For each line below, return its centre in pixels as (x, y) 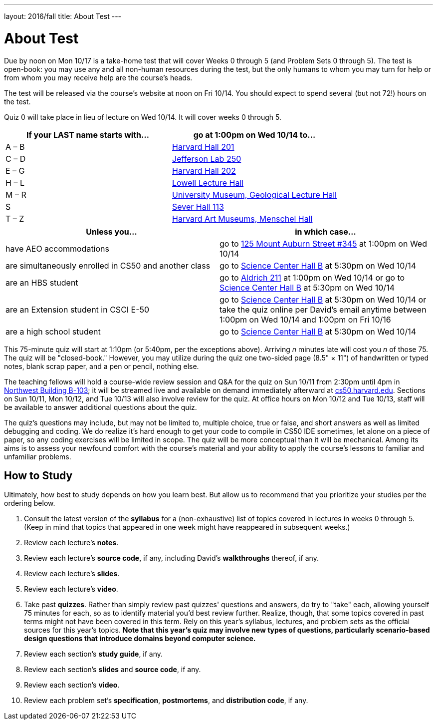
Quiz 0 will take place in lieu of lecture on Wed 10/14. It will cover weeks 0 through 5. (143, 117)
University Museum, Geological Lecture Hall (254, 194)
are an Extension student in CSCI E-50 (78, 309)
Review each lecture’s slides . (72, 574)
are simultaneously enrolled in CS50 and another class (108, 265)
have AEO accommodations (57, 248)
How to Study (38, 475)
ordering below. (30, 503)
